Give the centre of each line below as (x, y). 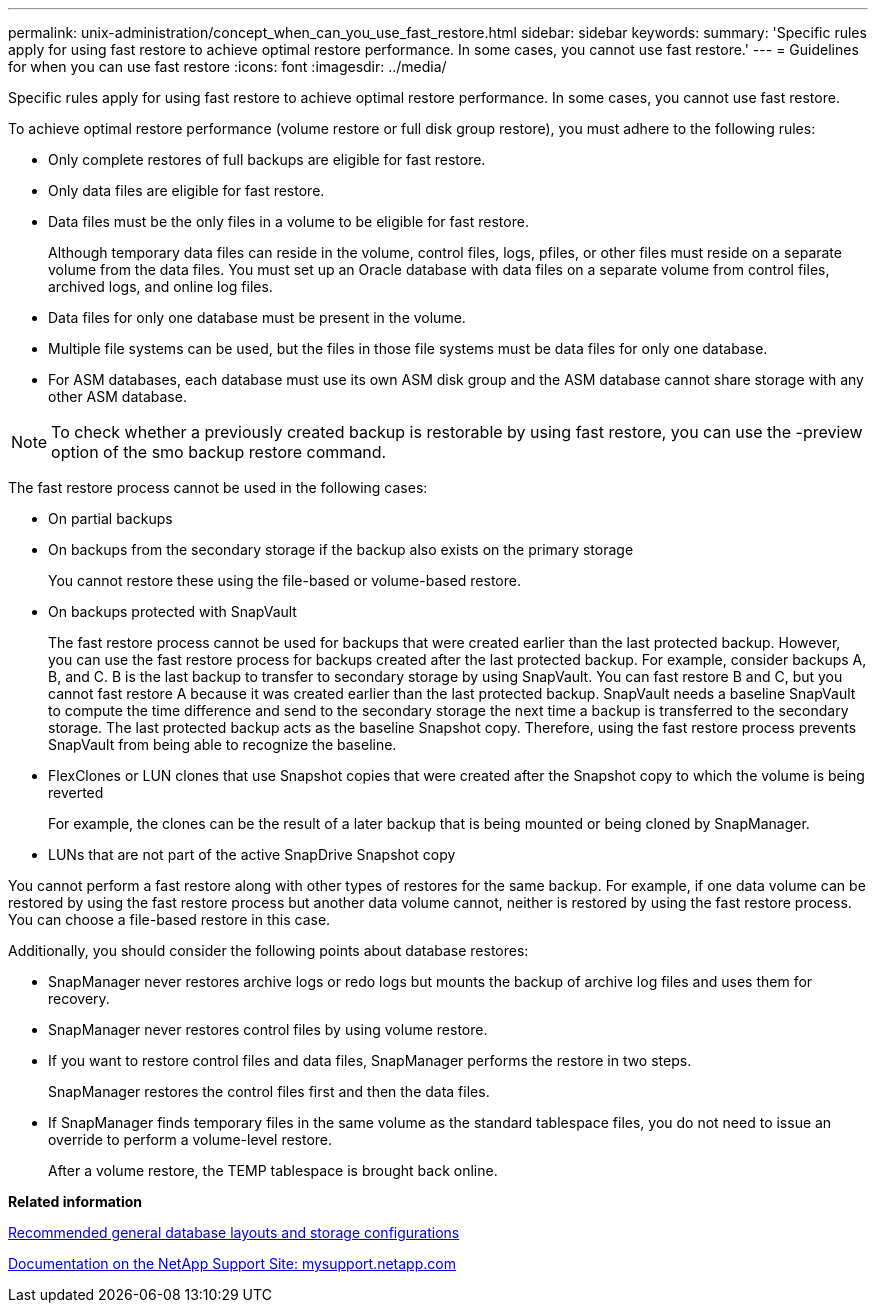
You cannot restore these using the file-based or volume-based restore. (284, 580)
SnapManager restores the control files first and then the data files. (269, 1091)
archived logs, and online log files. (160, 286)
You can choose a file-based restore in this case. (169, 919)
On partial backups (110, 518)
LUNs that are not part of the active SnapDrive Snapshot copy (252, 854)
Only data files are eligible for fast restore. (186, 190)
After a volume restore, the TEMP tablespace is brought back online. (273, 1170)
